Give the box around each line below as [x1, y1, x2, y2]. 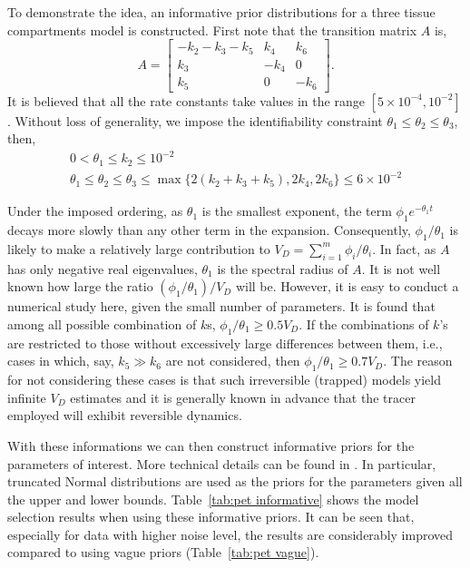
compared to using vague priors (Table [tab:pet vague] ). [7, 543, 319, 562]
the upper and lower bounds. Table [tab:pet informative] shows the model [7, 489, 419, 508]
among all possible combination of [7, 314, 197, 333]
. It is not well [361, 259, 441, 278]
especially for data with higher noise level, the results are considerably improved [7, 524, 454, 544]
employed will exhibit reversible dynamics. [7, 406, 242, 425]
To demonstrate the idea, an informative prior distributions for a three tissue [7, 3, 436, 21]
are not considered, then [165, 351, 300, 370]
